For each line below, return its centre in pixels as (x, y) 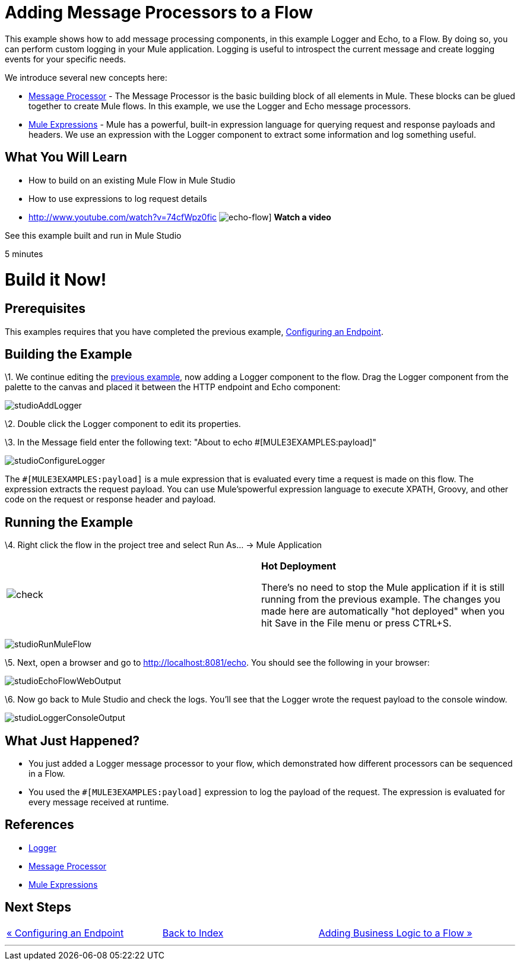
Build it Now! (56, 280)
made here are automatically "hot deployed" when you (383, 611)
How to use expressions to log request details (118, 198)
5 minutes (24, 254)
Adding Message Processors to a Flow (159, 12)
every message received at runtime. (99, 802)
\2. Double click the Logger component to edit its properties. (123, 424)
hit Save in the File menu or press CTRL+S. (356, 623)
